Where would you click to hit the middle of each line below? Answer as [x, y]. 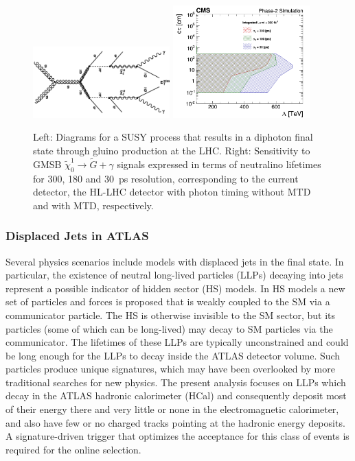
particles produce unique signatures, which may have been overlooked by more [170, 369]
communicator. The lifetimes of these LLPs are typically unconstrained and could [177, 342]
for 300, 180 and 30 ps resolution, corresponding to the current [166, 178]
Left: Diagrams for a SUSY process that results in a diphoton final [173, 137]
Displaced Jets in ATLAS [77, 236]
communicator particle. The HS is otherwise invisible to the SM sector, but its [171, 315]
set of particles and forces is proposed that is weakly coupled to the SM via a [168, 302]
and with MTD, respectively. [93, 205]
